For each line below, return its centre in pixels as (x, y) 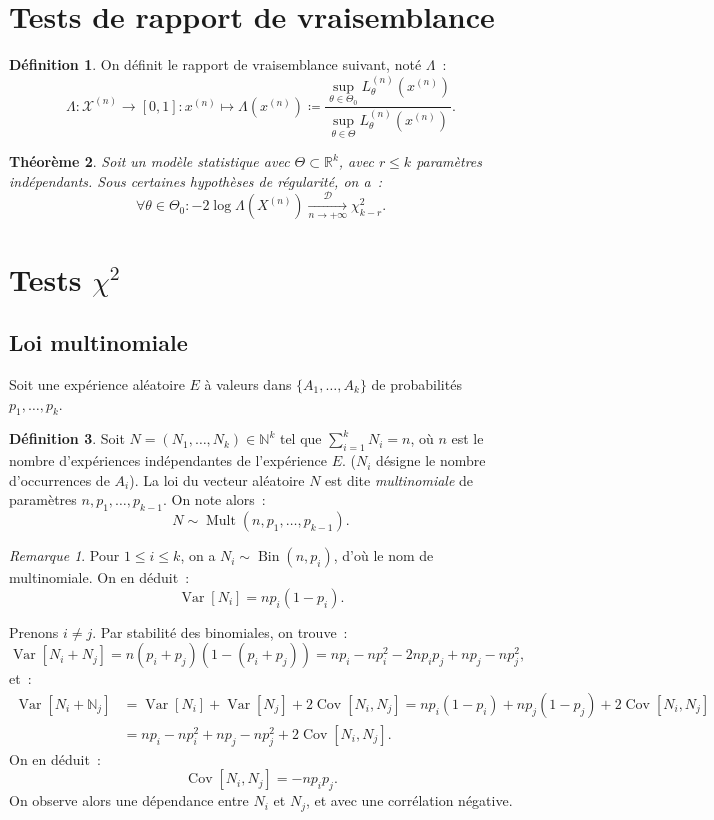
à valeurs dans (248, 384)
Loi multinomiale (98, 342)
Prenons (34, 631)
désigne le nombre (431, 460)
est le (467, 438)
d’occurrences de (59, 479)
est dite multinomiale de (399, 479)
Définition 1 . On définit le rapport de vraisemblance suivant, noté (215, 64)
